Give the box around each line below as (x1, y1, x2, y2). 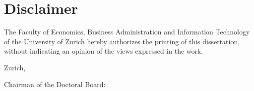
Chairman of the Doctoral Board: (4, 79, 106, 89)
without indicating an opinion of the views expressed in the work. (4, 46, 203, 56)
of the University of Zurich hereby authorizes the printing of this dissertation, (4, 36, 240, 46)
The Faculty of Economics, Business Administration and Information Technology (4, 27, 250, 37)
